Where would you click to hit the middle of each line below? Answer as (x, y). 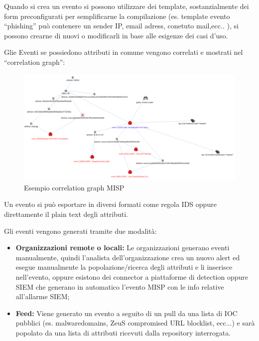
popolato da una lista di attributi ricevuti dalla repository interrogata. (123, 332)
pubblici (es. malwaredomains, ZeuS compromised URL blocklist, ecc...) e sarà (135, 323)
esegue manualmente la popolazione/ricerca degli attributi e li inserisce (124, 267)
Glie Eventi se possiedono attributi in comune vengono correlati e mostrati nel (124, 52)
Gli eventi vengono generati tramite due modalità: (80, 231)
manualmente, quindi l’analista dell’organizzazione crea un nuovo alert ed (128, 257)
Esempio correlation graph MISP (74, 187)
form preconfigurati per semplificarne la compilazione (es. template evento (117, 16)
